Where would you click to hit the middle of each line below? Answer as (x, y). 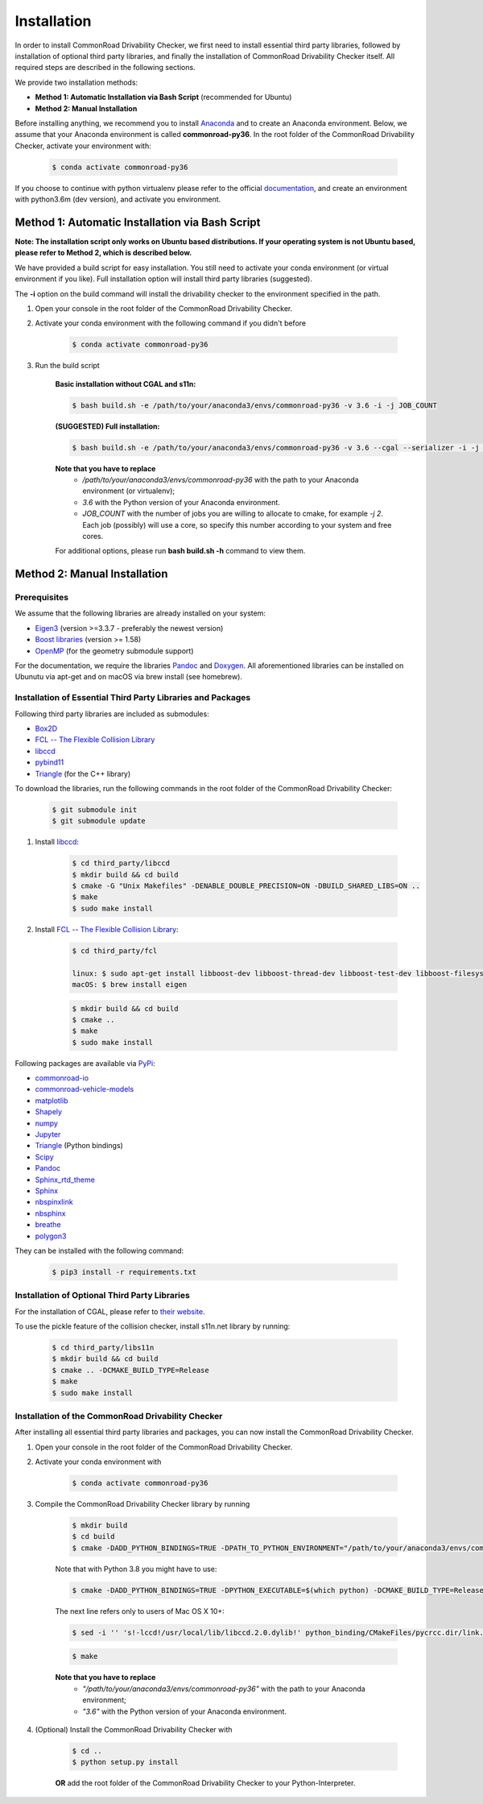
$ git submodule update (99, 821)
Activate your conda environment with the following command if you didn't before (170, 323)
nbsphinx (50, 1213)
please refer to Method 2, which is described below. (103, 253)
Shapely (49, 1112)
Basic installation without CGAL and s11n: (126, 384)
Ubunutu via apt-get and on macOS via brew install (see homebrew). (129, 677)
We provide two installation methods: (76, 82)
